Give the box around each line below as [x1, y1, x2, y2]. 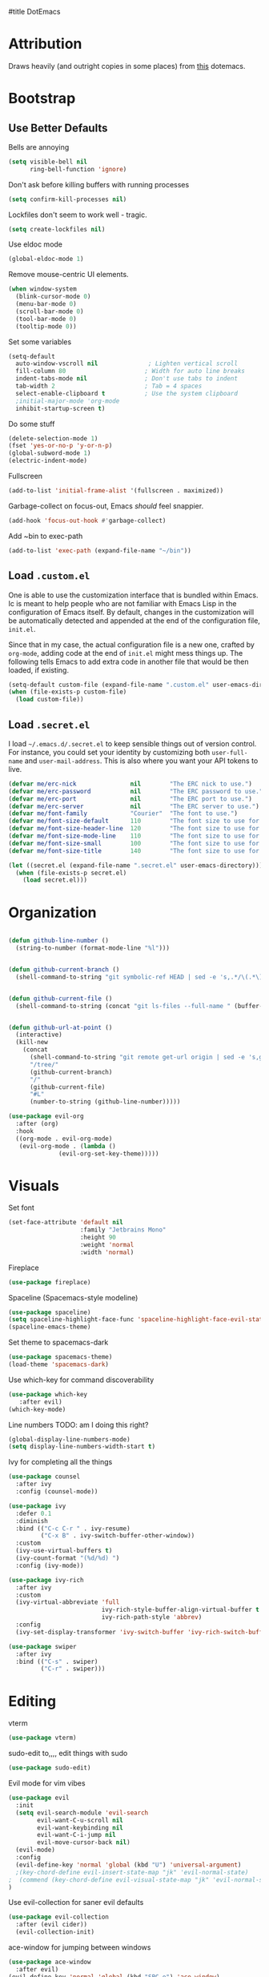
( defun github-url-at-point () [8, 1023, 113, 1031]
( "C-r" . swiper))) [40, 1665, 106, 1673]
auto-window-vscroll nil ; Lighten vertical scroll [15, 360, 239, 368]
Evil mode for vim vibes [8, 1778, 86, 1788]
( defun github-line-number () [8, 937, 110, 945]
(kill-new [15, 1039, 48, 1047]
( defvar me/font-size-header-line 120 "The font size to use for [8, 825, 260, 833]
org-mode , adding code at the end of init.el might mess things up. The [8, 648, 243, 657]
